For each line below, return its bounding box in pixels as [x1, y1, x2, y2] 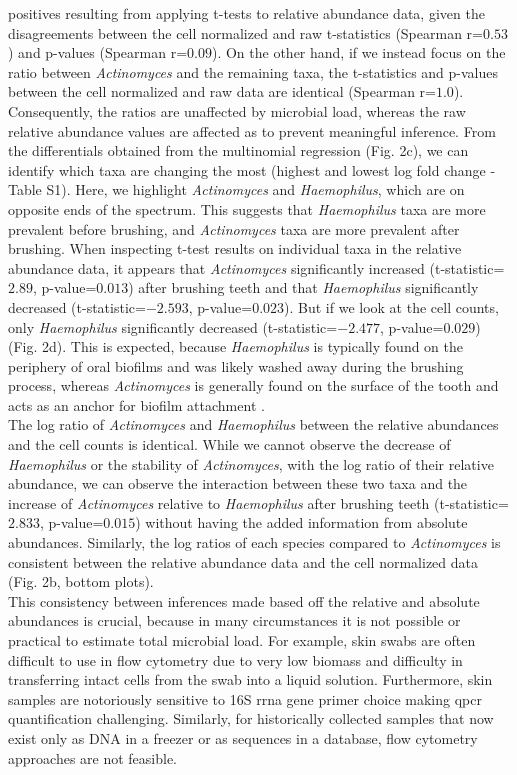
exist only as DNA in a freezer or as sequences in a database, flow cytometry [8, 727, 478, 748]
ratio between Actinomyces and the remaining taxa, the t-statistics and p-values [8, 61, 499, 82]
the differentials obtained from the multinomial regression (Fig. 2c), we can [8, 140, 469, 161]
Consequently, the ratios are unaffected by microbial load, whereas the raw [8, 100, 466, 121]
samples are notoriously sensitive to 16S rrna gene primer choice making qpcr [8, 688, 482, 709]
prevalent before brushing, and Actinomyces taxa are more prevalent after [8, 218, 460, 239]
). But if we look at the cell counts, [284, 296, 499, 317]
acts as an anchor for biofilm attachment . [8, 394, 265, 415]
